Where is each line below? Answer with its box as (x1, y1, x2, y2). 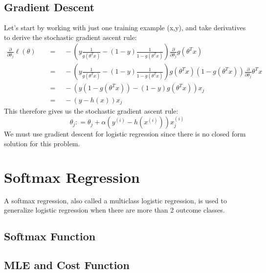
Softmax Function (4, 229, 96, 244)
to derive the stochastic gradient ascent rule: (4, 32, 137, 42)
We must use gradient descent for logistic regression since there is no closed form (4, 129, 246, 139)
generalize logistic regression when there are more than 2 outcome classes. (4, 205, 225, 215)
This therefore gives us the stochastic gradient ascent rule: (4, 105, 178, 116)
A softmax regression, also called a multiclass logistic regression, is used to (4, 195, 227, 205)
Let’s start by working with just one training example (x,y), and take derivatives (4, 22, 246, 33)
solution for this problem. (4, 138, 80, 148)
